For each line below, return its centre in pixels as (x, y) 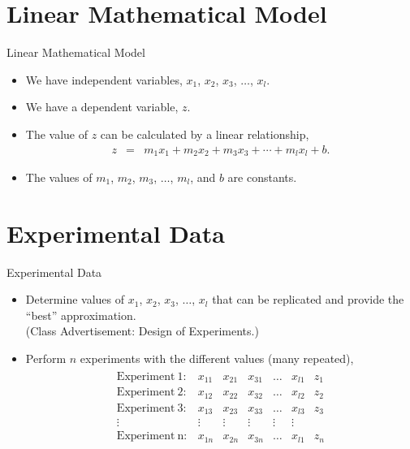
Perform (46, 358)
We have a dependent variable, (102, 107)
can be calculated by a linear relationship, (205, 134)
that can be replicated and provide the (308, 299)
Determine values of (75, 299)
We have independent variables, (104, 79)
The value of (57, 134)
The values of (59, 177)
